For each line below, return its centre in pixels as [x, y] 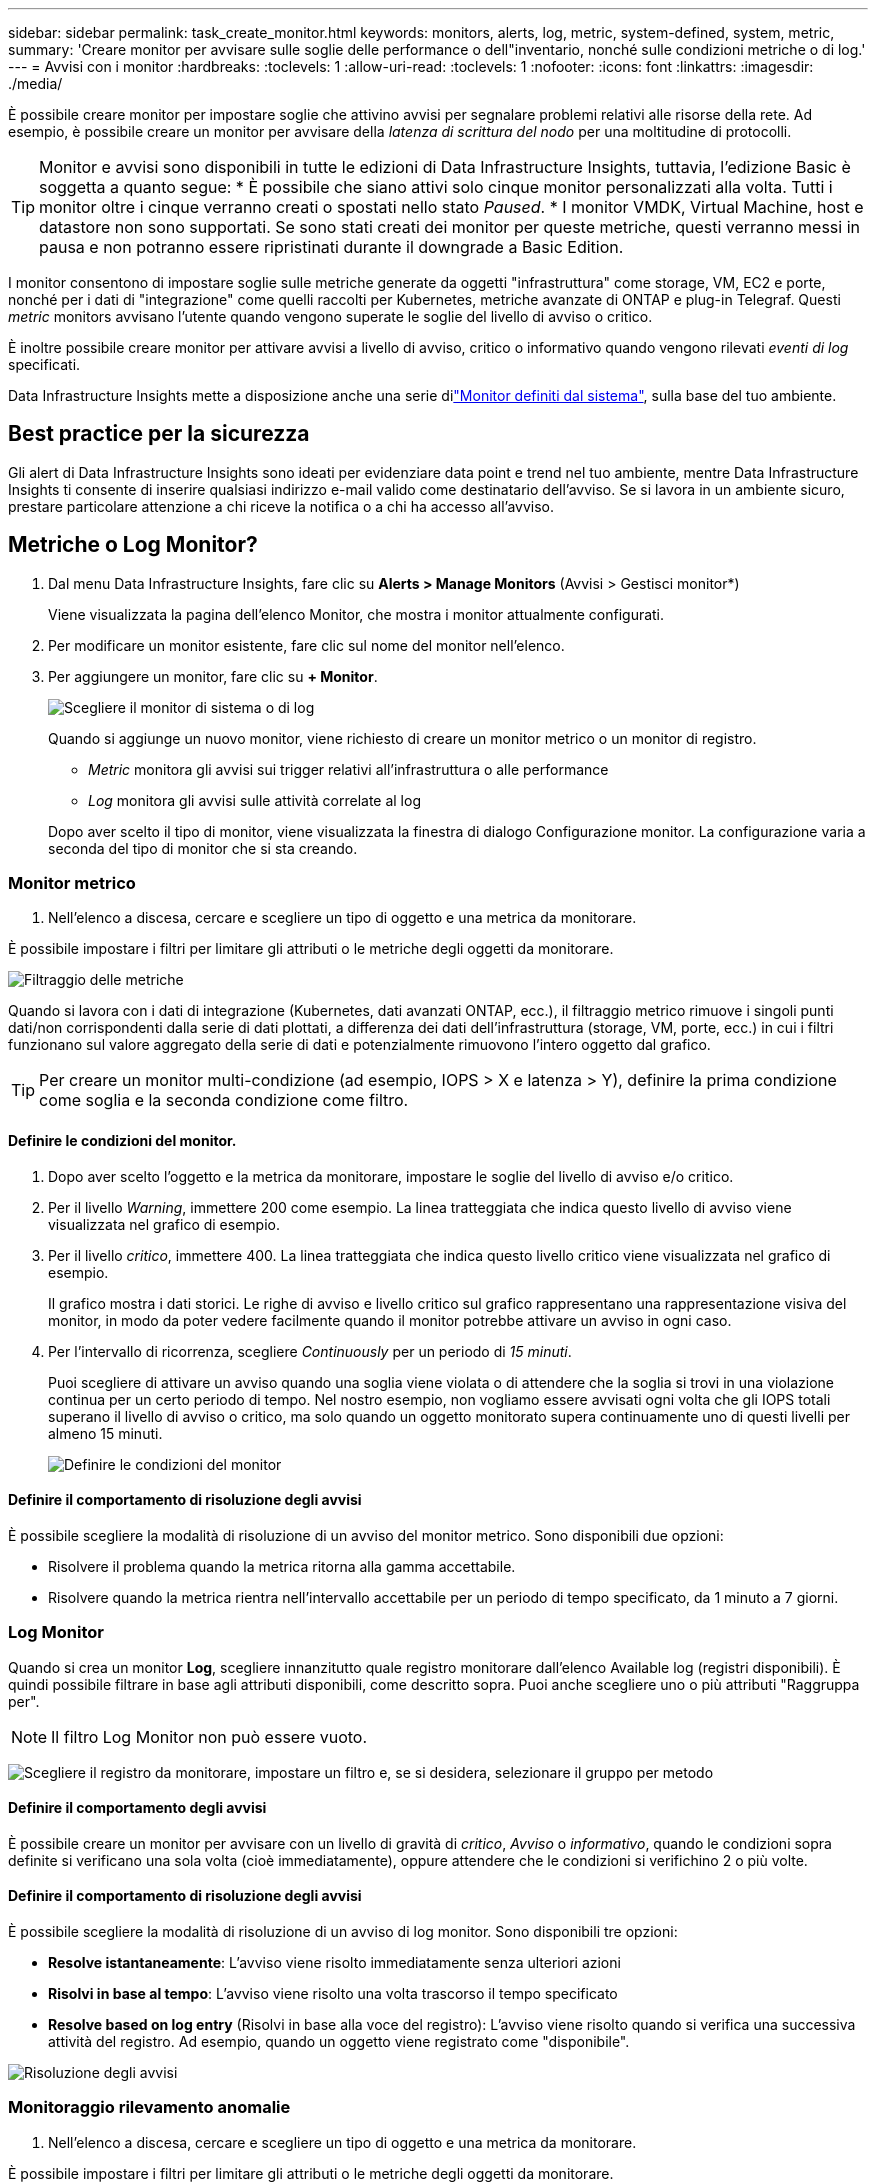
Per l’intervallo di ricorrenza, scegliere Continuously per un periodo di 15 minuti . [310, 1351]
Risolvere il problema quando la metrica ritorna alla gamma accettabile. [282, 1566]
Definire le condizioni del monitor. [122, 1141]
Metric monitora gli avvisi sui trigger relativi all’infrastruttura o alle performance [348, 769]
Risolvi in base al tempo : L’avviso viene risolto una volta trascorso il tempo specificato [333, 1994]
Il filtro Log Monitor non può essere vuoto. [209, 1736]
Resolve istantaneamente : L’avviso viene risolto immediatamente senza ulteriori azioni [334, 1963]
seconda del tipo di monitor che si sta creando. [203, 848]
